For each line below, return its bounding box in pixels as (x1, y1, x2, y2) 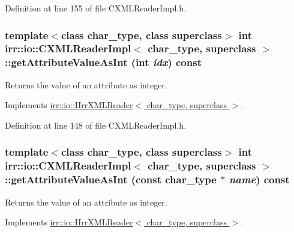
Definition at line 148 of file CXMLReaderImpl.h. (5, 118, 187, 131)
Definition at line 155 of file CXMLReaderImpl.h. (5, 2, 187, 14)
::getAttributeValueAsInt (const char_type (5, 172, 217, 187)
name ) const (229, 172, 290, 187)
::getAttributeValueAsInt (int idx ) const (5, 55, 202, 70)
